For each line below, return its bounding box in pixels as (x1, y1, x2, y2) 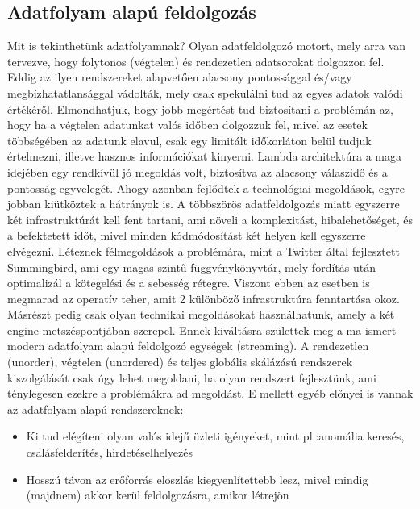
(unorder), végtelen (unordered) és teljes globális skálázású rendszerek (7, 353, 353, 370)
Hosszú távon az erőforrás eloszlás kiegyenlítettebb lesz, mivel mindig (26, 470, 368, 487)
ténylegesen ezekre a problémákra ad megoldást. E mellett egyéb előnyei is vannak (7, 385, 414, 402)
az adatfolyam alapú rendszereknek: (7, 400, 184, 417)
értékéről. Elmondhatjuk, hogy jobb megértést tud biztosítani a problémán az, (7, 100, 393, 117)
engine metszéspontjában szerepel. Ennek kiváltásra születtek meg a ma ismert (7, 321, 397, 338)
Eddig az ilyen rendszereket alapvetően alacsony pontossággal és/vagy (7, 69, 352, 86)
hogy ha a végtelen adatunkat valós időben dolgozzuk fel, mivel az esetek (7, 116, 368, 133)
